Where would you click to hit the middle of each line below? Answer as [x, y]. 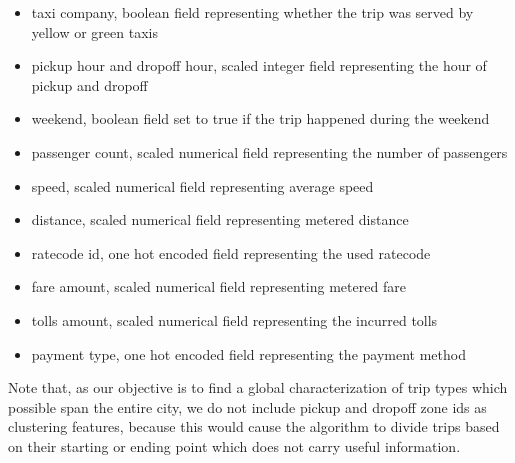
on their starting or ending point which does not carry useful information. [234, 445]
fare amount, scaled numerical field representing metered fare [218, 286]
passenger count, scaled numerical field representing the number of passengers [269, 151]
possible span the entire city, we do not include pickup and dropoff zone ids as [247, 406]
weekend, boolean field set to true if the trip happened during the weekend [260, 118]
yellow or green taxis [94, 31]
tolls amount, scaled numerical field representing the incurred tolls [234, 319]
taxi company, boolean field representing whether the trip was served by [252, 12]
